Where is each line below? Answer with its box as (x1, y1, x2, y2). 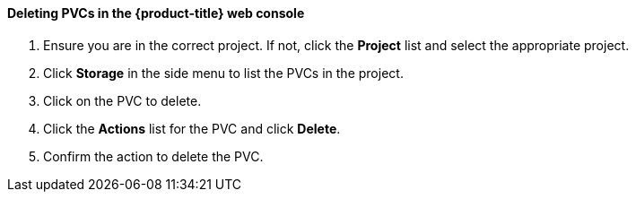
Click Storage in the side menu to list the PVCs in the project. (43, 65, 404, 81)
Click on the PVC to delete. (43, 92, 202, 108)
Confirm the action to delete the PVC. (43, 148, 264, 164)
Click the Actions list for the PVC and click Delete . (43, 120, 341, 136)
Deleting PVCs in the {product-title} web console (7, 5, 305, 21)
